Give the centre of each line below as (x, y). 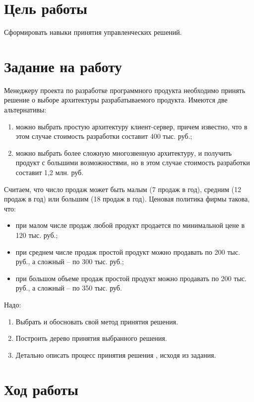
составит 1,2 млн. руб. (50, 172)
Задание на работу (63, 66)
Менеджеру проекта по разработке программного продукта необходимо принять (125, 90)
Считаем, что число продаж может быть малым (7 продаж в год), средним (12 (123, 189)
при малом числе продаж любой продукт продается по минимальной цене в (130, 225)
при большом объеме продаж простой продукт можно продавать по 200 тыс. (131, 278)
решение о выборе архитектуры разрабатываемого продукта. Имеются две (116, 100)
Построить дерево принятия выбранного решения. (91, 338)
